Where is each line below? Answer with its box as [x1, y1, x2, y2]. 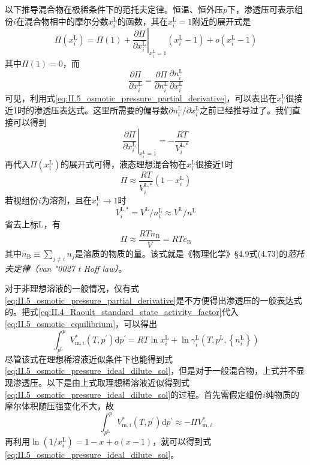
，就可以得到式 [152, 435, 212, 448]
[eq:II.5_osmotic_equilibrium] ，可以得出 [5, 317, 158, 329]
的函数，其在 [117, 14, 168, 27]
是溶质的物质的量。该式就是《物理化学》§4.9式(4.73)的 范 [74, 247, 296, 259]
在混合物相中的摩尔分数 [16, 14, 109, 27]
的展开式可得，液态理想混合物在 [61, 157, 187, 170]
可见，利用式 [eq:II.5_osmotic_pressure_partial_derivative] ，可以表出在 [5, 91, 277, 104]
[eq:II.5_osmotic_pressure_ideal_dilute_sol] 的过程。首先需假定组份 [5, 388, 263, 400]
